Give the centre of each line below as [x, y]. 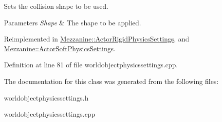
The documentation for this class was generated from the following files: [111, 81]
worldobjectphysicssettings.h [46, 97]
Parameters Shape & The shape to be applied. [73, 22]
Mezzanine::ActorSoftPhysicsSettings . [60, 48]
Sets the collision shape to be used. [56, 6]
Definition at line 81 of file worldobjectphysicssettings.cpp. [91, 65]
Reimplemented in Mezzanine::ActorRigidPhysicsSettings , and [97, 39]
